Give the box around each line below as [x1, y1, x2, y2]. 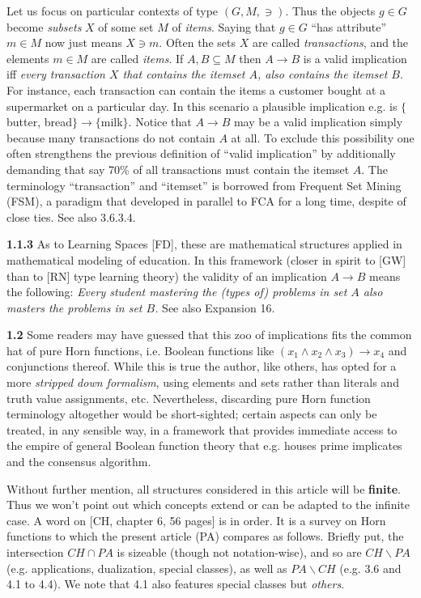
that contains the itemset [122, 66, 245, 83]
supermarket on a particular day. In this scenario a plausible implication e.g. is [6, 97, 398, 114]
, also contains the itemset [257, 66, 388, 83]
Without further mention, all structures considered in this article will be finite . [6, 480, 401, 497]
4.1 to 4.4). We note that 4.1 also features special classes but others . [6, 575, 345, 592]
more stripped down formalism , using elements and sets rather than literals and [6, 374, 399, 391]
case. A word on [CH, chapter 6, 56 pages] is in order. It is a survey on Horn [6, 511, 386, 528]
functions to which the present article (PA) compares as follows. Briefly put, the [6, 528, 404, 545]
